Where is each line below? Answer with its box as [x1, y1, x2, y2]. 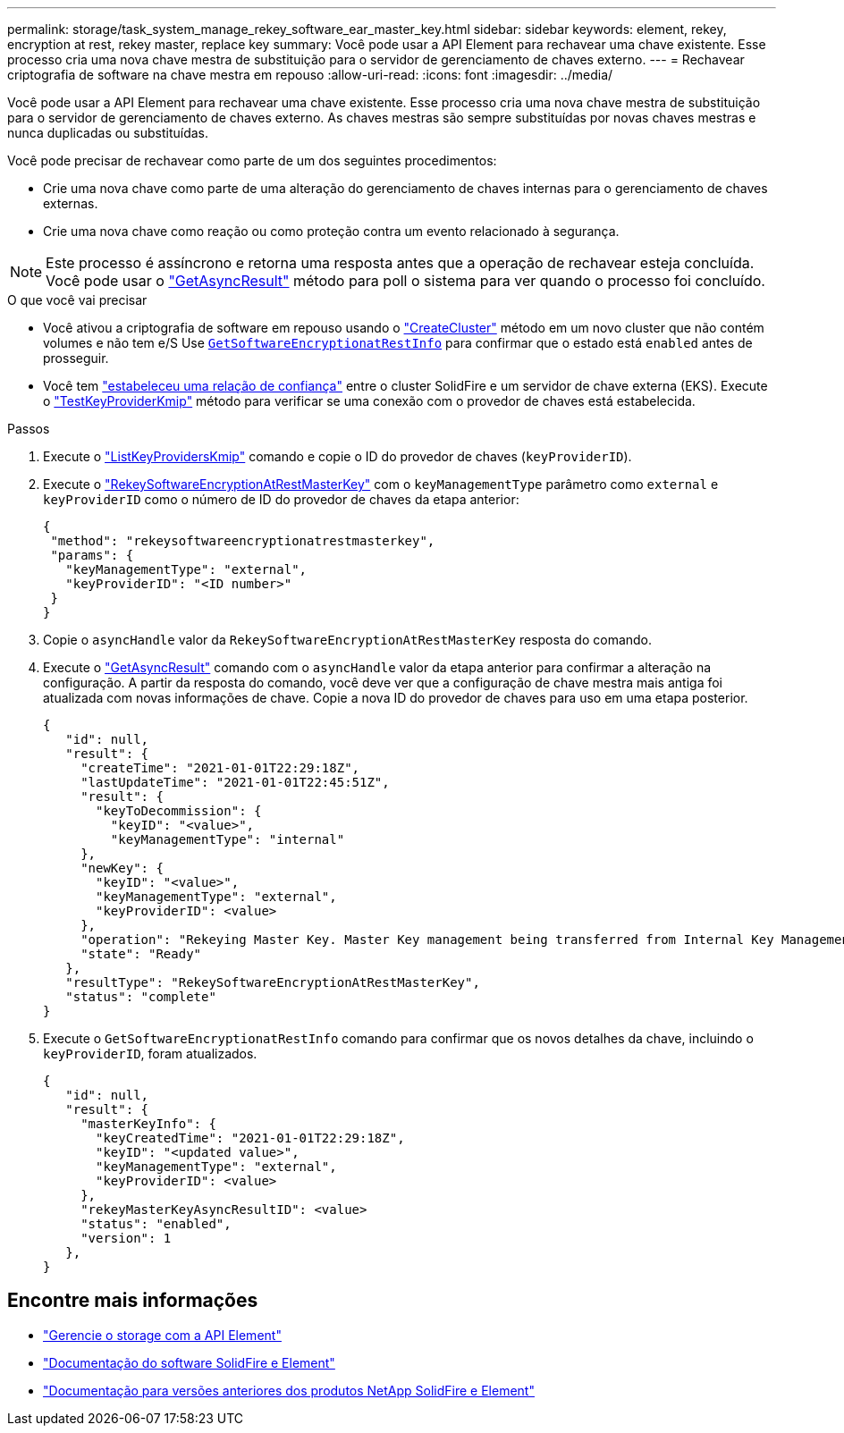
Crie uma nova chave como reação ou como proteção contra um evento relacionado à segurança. [43, 223, 620, 239]
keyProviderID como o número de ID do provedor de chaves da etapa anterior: [43, 492, 519, 507]
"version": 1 [80, 1231, 172, 1245]
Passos [7, 421, 50, 436]
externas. [43, 196, 98, 211]
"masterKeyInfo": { [80, 1117, 216, 1131]
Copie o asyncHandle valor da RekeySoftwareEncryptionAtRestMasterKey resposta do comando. [43, 632, 653, 647]
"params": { [50, 548, 134, 562]
